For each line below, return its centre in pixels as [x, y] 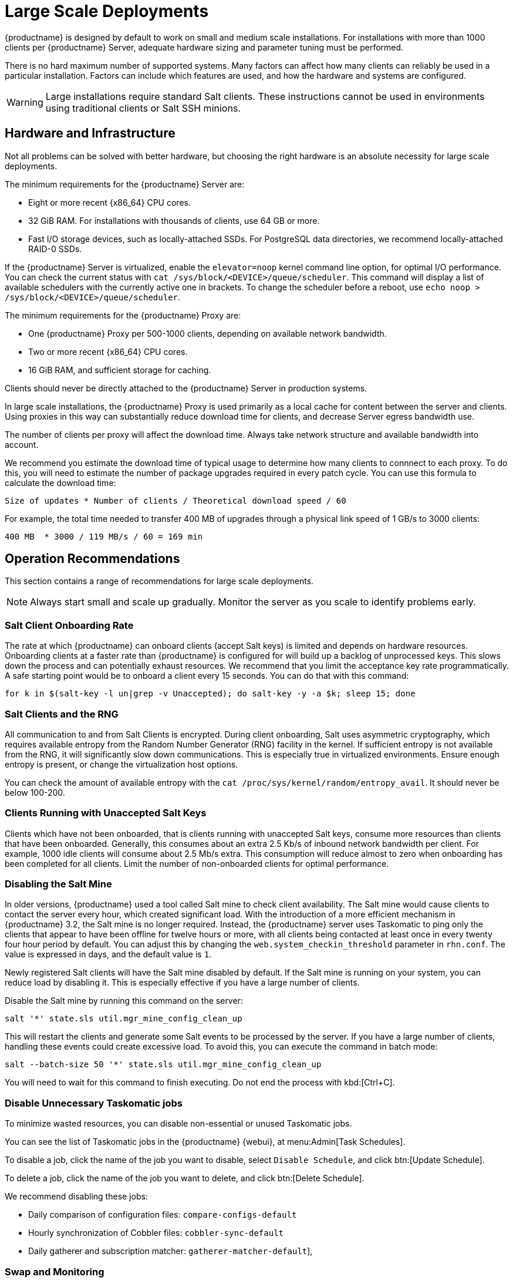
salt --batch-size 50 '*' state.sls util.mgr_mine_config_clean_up [163, 1065]
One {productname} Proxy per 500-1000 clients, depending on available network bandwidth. [207, 333]
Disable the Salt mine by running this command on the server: [124, 1001]
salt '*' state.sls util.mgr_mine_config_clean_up [124, 1019]
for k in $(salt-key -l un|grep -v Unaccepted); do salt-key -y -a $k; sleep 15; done [210, 694]
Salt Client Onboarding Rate [69, 625]
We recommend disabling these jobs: [76, 1197]
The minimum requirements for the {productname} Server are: [125, 184]
